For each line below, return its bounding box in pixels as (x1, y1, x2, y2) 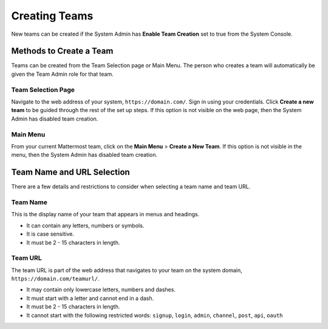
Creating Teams (11, 9, 94, 22)
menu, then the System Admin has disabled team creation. (11, 151, 158, 159)
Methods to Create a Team (11, 46, 114, 56)
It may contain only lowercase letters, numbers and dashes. (26, 286, 176, 293)
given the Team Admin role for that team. (11, 70, 114, 78)
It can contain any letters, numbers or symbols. (26, 222, 145, 229)
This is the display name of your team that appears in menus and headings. (11, 211, 200, 218)
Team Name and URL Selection (11, 167, 130, 178)
